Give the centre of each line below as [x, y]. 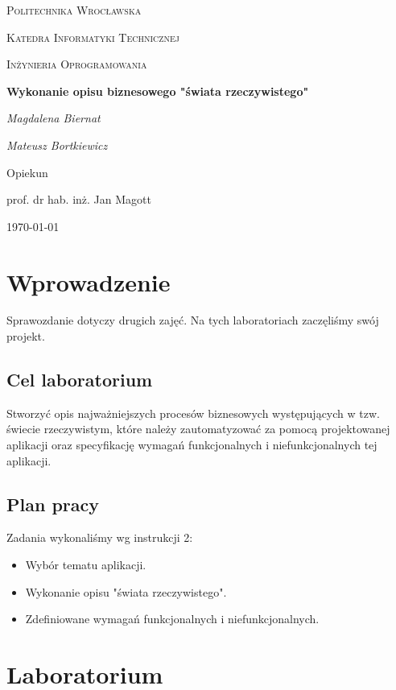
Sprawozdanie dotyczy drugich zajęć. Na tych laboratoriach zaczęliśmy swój [193, 320]
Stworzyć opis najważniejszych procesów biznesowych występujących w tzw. [193, 413]
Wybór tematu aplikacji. [86, 565]
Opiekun [27, 172]
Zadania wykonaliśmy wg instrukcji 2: [100, 537]
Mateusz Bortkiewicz [57, 145]
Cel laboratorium [80, 380]
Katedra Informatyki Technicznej [93, 37]
